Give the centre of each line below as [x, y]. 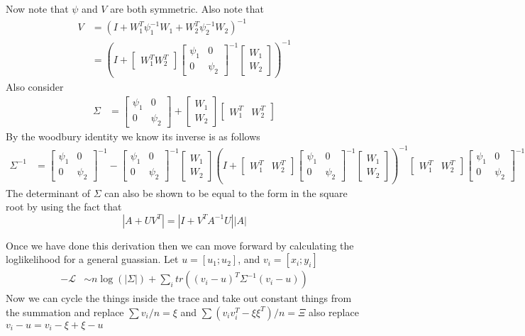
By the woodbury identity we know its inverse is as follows [133, 136]
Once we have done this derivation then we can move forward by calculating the [180, 245]
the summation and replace [65, 312]
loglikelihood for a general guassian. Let [92, 259]
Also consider [35, 87]
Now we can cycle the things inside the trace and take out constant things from [179, 298]
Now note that [37, 9]
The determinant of [48, 192]
